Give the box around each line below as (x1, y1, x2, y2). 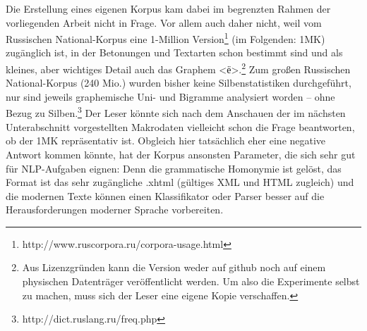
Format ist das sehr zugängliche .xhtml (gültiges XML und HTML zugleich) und (6, 175, 354, 189)
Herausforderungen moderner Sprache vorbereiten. (6, 202, 224, 217)
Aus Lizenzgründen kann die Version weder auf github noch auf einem (22, 260, 326, 275)
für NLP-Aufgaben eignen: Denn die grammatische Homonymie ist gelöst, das (6, 161, 342, 175)
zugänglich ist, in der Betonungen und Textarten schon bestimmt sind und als (6, 45, 343, 60)
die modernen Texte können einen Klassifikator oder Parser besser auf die (6, 188, 325, 203)
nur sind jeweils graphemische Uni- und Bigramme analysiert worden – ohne (6, 89, 335, 104)
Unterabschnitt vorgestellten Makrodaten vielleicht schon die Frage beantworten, (6, 119, 355, 134)
